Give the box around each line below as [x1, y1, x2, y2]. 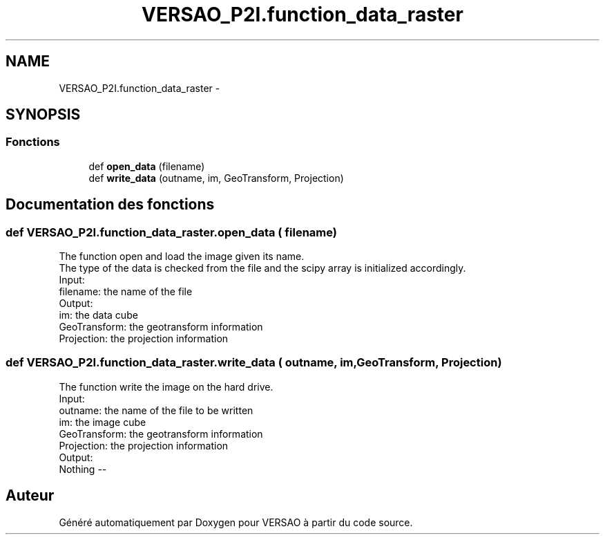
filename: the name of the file [59, 286, 193, 298]
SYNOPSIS [6, 106, 81, 124]
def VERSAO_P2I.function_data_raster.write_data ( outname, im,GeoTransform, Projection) [6, 355, 502, 370]
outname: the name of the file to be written [59, 404, 253, 416]
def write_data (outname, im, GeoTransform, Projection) [88, 171, 344, 184]
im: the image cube [59, 416, 146, 428]
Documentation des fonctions [6, 196, 215, 214]
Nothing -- [59, 463, 107, 475]
